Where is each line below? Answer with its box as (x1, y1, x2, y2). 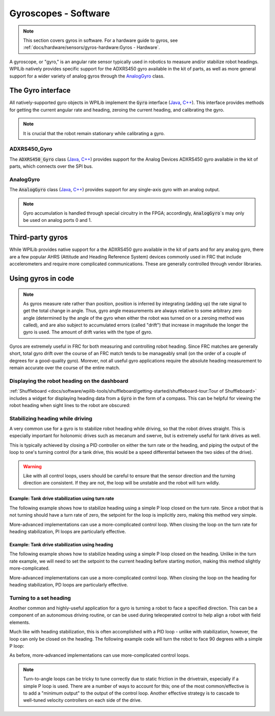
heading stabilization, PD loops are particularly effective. (9, 581, 128, 587)
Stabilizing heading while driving (9, 415, 93, 422)
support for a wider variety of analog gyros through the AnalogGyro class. (9, 73, 165, 79)
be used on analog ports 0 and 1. (23, 217, 92, 223)
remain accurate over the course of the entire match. (9, 365, 121, 371)
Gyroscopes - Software (9, 8, 111, 19)
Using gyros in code (9, 274, 74, 283)
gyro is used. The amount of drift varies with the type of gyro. (23, 329, 153, 335)
